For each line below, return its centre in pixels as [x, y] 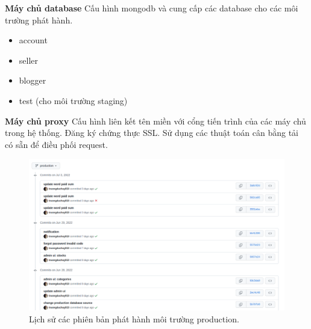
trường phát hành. [39, 20]
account [33, 40]
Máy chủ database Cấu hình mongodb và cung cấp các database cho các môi [152, 8]
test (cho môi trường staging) [73, 100]
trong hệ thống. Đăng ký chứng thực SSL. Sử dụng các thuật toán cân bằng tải [152, 133]
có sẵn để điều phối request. [56, 144]
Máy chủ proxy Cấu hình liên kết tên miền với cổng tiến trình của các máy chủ [155, 121]
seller [29, 60]
